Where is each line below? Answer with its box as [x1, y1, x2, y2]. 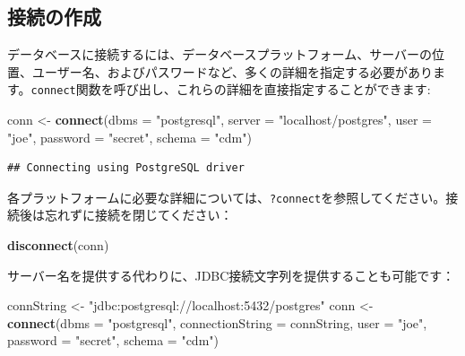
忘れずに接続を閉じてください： [44, 205, 233, 224]
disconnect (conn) [7, 236, 109, 255]
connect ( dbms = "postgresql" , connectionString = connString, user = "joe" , [7, 313, 427, 332]
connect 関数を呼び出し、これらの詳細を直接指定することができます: [30, 80, 431, 99]
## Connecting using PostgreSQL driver [7, 161, 245, 175]
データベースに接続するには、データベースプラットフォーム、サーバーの [7, 45, 433, 64]
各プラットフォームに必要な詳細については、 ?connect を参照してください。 [7, 187, 446, 206]
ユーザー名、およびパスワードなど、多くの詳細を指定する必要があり [31, 62, 434, 81]
